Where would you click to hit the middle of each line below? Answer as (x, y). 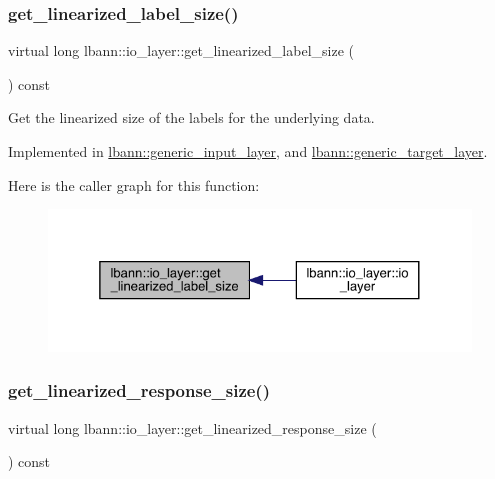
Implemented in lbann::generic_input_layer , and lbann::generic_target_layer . (248, 151)
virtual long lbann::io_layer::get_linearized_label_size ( (181, 50)
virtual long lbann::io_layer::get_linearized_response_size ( (192, 427)
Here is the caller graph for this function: (134, 184)
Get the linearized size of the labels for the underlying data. (191, 117)
